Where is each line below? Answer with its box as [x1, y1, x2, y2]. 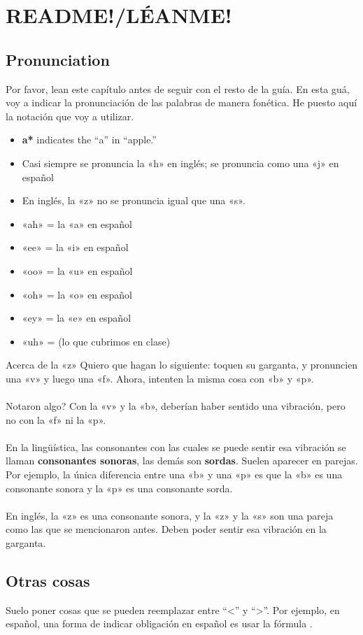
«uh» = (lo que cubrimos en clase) [22, 334, 171, 348]
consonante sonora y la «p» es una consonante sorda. [6, 480, 233, 495]
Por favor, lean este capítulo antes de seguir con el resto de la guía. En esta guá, [6, 81, 350, 96]
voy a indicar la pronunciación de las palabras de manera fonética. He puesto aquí [6, 95, 357, 110]
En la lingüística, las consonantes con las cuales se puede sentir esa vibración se [6, 439, 346, 454]
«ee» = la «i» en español [22, 240, 129, 255]
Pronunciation [6, 48, 110, 70]
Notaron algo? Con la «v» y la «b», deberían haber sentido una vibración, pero [6, 399, 346, 413]
